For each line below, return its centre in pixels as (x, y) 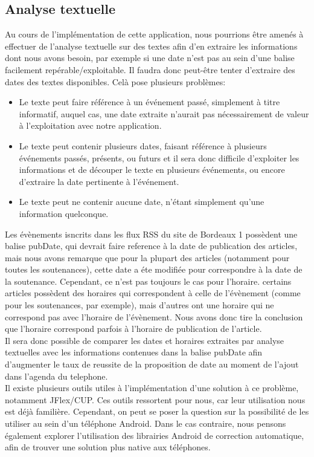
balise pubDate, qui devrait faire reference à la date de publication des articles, (151, 246)
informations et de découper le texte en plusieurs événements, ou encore (152, 170)
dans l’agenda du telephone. (56, 376)
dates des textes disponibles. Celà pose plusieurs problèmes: (115, 81)
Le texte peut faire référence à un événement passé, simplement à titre (149, 102)
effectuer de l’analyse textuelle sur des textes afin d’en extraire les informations (151, 46)
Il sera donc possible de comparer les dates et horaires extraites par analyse (145, 340)
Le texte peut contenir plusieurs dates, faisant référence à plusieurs (143, 145)
